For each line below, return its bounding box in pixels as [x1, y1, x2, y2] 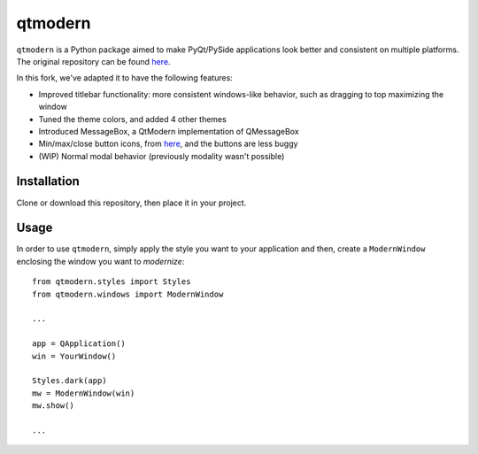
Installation [16, 173, 80, 189]
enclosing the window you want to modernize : [16, 256, 185, 266]
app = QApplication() [32, 339, 126, 349]
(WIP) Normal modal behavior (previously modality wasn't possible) [38, 150, 285, 161]
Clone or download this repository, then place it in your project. [16, 197, 247, 208]
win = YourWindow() [32, 350, 117, 361]
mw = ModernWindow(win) [32, 388, 135, 398]
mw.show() [32, 401, 74, 411]
